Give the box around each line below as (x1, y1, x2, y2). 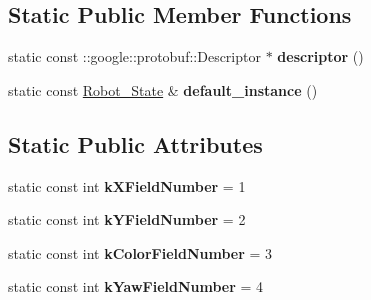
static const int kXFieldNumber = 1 (8, 175, 246, 196)
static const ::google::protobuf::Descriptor (8, 46, 261, 67)
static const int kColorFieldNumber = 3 (8, 242, 273, 263)
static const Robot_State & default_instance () (8, 79, 318, 100)
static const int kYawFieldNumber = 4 (8, 276, 264, 297)
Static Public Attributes (8, 128, 263, 159)
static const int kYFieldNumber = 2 (8, 209, 246, 230)
